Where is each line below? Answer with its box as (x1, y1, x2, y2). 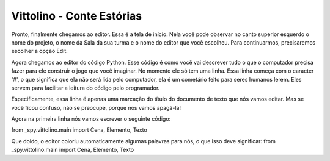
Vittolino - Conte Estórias (11, 9, 142, 23)
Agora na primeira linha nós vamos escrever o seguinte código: (11, 115, 171, 123)
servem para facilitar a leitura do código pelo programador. (11, 84, 160, 91)
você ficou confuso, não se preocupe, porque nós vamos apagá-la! (11, 104, 182, 111)
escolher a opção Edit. (11, 48, 68, 55)
